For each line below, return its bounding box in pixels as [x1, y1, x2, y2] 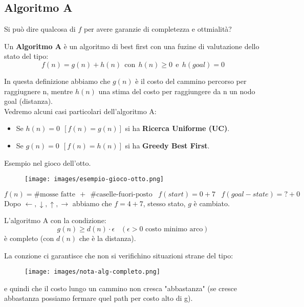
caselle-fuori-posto [96, 190, 153, 198]
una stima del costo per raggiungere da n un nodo [98, 85, 255, 96]
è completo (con [4, 232, 54, 243]
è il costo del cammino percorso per [135, 75, 247, 86]
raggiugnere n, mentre [4, 85, 73, 96]
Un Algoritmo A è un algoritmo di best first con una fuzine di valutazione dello [4, 40, 259, 51]
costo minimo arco [145, 225, 203, 233]
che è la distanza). [79, 232, 136, 243]
